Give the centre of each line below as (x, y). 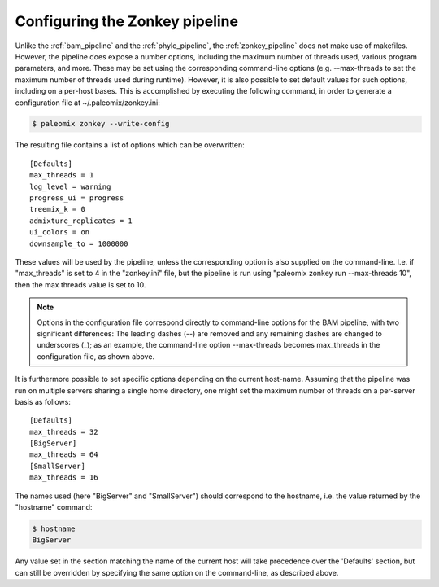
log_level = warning (70, 186)
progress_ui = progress (77, 198)
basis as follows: (43, 401)
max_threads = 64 (64, 455)
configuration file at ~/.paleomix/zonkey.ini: (87, 103)
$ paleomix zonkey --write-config (101, 124)
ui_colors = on (60, 232)
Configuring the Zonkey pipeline (127, 21)
